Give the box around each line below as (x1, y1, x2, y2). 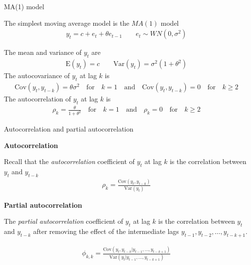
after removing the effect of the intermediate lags (33, 226, 179, 236)
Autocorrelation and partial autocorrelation (4, 124, 134, 134)
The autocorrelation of (4, 93, 71, 103)
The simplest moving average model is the (4, 17, 129, 28)
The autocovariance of (4, 70, 70, 81)
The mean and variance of (4, 47, 82, 57)
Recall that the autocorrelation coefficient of (4, 156, 135, 166)
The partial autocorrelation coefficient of (4, 216, 124, 226)
